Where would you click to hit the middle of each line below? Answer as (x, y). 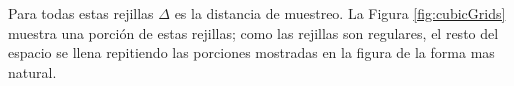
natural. (32, 71)
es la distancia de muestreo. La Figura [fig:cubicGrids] (340, 13)
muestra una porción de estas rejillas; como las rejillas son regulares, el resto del (253, 32)
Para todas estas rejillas (81, 13)
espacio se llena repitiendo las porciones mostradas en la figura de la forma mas (251, 52)
